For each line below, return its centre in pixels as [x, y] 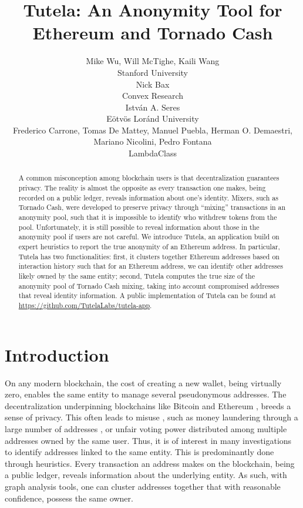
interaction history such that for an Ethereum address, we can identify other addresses [151, 266]
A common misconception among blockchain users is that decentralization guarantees [149, 178]
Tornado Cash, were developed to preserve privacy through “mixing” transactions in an [152, 207]
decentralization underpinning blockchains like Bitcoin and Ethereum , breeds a [148, 405]
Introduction [57, 354]
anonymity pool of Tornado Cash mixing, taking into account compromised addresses [149, 285]
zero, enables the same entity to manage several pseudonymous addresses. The [146, 394]
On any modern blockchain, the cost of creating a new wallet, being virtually [143, 382]
